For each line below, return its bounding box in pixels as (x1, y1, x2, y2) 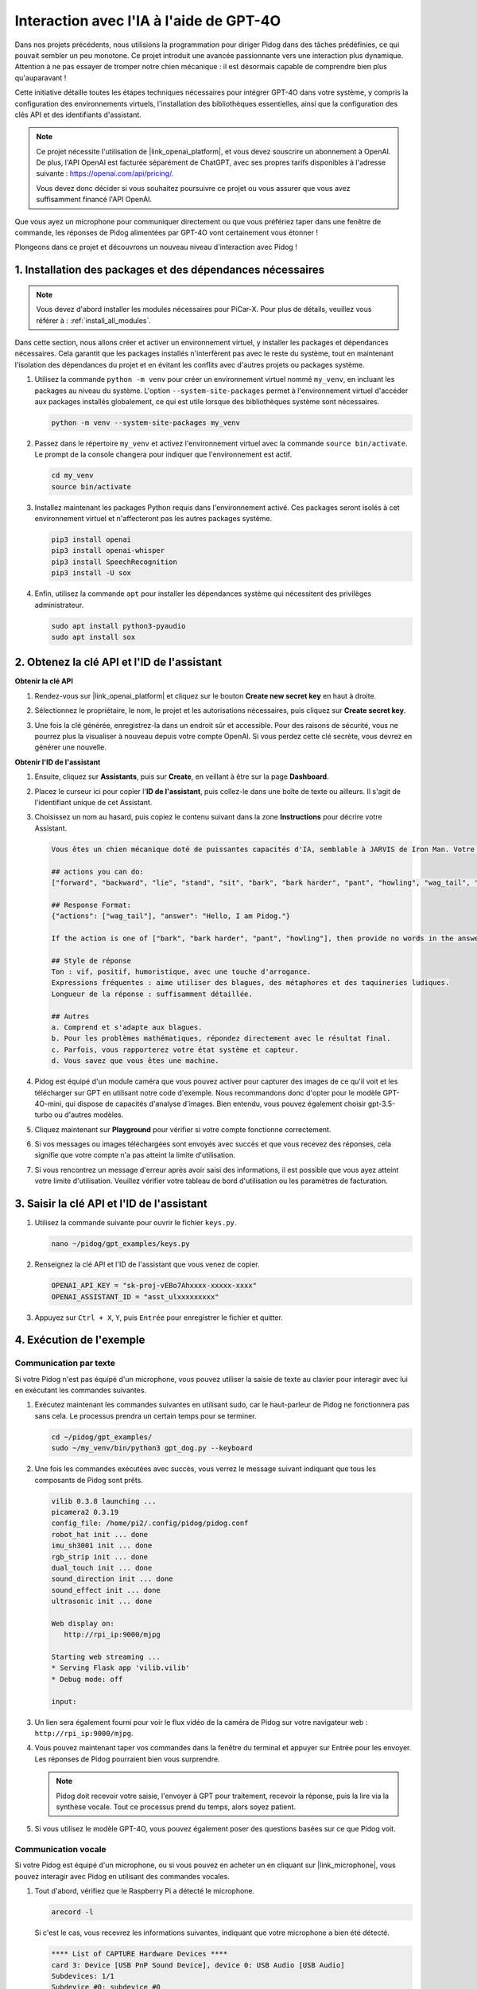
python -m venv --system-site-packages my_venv (51, 418, 240, 427)
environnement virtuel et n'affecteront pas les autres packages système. (34, 514, 273, 524)
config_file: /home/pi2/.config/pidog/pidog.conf (51, 1519, 249, 1528)
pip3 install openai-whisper (51, 546, 165, 555)
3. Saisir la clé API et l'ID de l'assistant (14, 1197, 208, 1211)
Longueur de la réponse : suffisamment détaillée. (51, 989, 254, 998)
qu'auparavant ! (14, 72, 67, 83)
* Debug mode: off (51, 1675, 123, 1683)
